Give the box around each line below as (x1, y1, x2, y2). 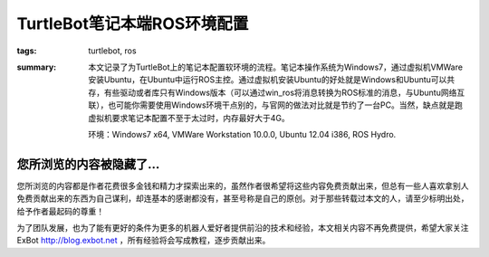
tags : (16, 45, 37, 56)
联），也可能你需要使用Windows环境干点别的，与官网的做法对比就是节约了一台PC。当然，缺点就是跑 (88, 100, 464, 110)
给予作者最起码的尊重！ (16, 205, 104, 216)
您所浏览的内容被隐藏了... (16, 157, 160, 172)
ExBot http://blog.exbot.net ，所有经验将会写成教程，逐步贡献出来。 (16, 235, 271, 246)
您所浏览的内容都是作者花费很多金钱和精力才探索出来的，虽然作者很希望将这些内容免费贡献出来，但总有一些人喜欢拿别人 (16, 180, 469, 191)
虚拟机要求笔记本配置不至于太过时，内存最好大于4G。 (88, 112, 290, 123)
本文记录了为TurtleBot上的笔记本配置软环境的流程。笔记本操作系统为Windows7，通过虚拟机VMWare (88, 62, 464, 72)
